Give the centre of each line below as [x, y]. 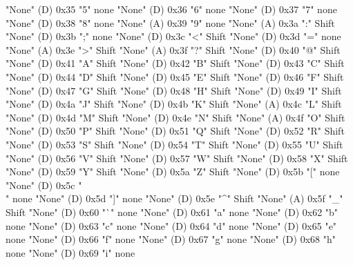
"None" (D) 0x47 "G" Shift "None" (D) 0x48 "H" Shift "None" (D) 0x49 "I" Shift [174, 90]
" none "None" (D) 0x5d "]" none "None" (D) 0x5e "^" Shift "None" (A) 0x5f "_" [174, 198]
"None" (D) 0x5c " [44, 185]
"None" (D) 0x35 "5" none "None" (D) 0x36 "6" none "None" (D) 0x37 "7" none [171, 9]
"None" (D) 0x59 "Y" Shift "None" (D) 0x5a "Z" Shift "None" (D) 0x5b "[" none [173, 171]
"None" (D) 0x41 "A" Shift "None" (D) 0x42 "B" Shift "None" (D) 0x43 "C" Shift [175, 63]
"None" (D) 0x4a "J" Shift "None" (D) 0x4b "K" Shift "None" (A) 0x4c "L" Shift [174, 104]
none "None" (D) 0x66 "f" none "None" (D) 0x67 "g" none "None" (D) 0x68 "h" [171, 239]
